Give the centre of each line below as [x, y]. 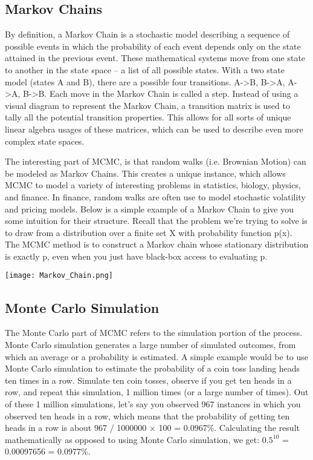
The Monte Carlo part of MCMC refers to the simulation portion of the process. [154, 333]
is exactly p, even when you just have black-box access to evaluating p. [136, 256]
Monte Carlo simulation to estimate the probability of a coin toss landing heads [153, 368]
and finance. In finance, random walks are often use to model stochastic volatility [155, 196]
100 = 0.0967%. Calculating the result [229, 428]
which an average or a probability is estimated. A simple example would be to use [157, 356]
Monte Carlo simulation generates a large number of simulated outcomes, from [150, 344]
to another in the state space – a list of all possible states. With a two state [145, 69]
